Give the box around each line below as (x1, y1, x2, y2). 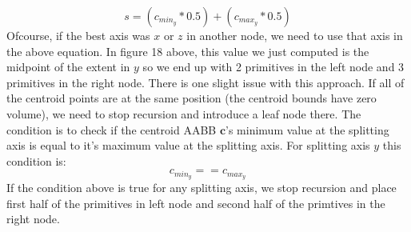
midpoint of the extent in (6, 58, 130, 75)
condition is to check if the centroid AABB (6, 121, 217, 138)
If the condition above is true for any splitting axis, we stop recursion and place (6, 179, 397, 196)
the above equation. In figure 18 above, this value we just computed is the (6, 42, 369, 59)
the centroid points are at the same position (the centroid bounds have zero (6, 90, 377, 106)
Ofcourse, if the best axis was (6, 27, 150, 43)
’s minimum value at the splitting (225, 121, 389, 138)
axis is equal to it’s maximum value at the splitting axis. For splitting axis (6, 137, 370, 154)
